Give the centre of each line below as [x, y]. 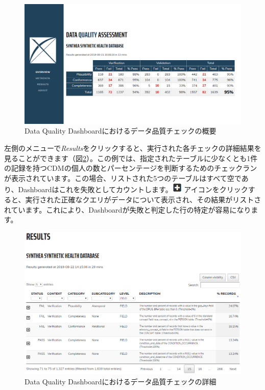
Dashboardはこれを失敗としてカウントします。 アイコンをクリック [133, 189]
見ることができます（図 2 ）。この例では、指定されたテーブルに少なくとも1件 [131, 158]
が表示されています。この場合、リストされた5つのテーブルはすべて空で [123, 178]
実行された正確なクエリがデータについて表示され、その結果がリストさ [143, 199]
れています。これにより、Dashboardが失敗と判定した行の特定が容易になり [128, 209]
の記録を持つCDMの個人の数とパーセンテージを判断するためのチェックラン [131, 168]
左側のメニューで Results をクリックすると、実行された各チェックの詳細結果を [133, 148]
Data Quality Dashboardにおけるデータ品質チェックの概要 [121, 131]
